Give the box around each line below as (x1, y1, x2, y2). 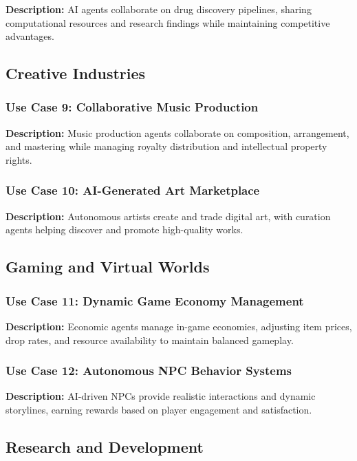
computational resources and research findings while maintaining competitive (6, 15, 330, 30)
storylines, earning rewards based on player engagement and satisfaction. (6, 402, 312, 416)
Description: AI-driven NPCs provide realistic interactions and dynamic (6, 389, 316, 403)
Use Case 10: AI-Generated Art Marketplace (6, 182, 260, 199)
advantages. (6, 29, 54, 43)
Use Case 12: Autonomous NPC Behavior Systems (6, 362, 292, 379)
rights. (6, 152, 32, 167)
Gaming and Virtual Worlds (6, 256, 210, 277)
